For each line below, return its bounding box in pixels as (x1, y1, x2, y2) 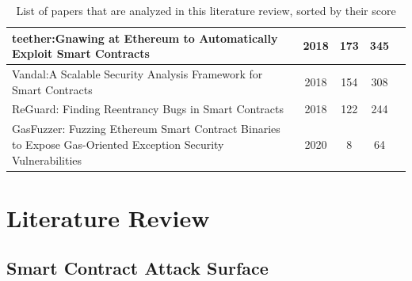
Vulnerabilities (12, 151, 82, 168)
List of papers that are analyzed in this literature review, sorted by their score (16, 2, 396, 18)
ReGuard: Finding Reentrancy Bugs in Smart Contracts (12, 101, 284, 117)
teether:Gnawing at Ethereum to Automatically (12, 29, 278, 46)
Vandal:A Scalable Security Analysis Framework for (12, 66, 263, 82)
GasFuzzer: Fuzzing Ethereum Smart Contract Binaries (12, 120, 280, 137)
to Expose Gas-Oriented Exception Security (12, 135, 224, 152)
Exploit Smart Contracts (12, 45, 150, 62)
